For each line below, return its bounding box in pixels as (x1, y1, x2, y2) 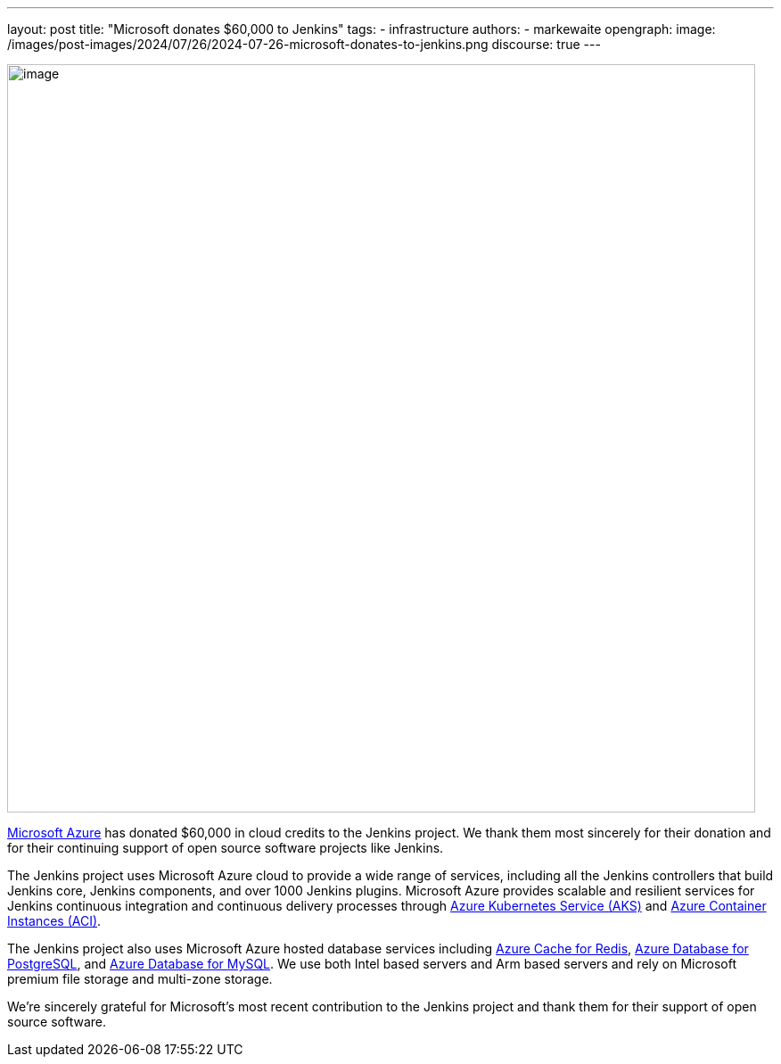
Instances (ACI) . (7, 913, 102, 928)
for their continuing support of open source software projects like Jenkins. (7, 840, 444, 855)
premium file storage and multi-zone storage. (7, 971, 273, 986)
